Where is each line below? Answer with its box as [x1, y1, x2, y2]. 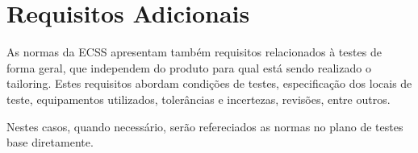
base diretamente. [6, 134, 94, 151]
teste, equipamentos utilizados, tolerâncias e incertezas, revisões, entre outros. [6, 90, 391, 107]
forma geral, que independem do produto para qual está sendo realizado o [6, 59, 371, 76]
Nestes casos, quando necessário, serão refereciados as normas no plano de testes [6, 118, 403, 134]
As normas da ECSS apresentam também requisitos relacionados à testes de [6, 43, 382, 60]
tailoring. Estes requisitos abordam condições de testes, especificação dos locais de [6, 75, 412, 92]
